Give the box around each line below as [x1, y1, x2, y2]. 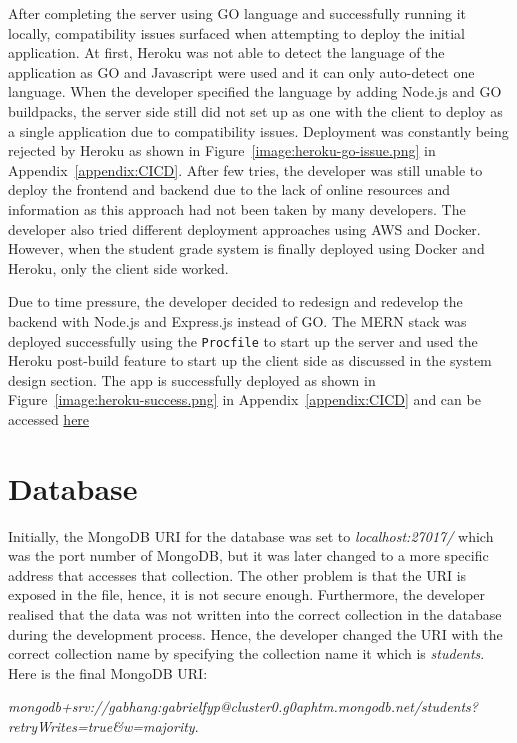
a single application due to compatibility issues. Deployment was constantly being [8, 120, 509, 141]
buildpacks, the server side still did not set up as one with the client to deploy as [8, 100, 503, 121]
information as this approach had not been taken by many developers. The [8, 198, 466, 219]
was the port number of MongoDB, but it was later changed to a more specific [8, 545, 489, 566]
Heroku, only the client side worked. [8, 257, 229, 278]
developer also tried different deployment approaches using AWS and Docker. [8, 218, 481, 239]
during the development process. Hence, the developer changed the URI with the [8, 623, 503, 644]
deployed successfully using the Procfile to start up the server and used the [8, 330, 478, 351]
